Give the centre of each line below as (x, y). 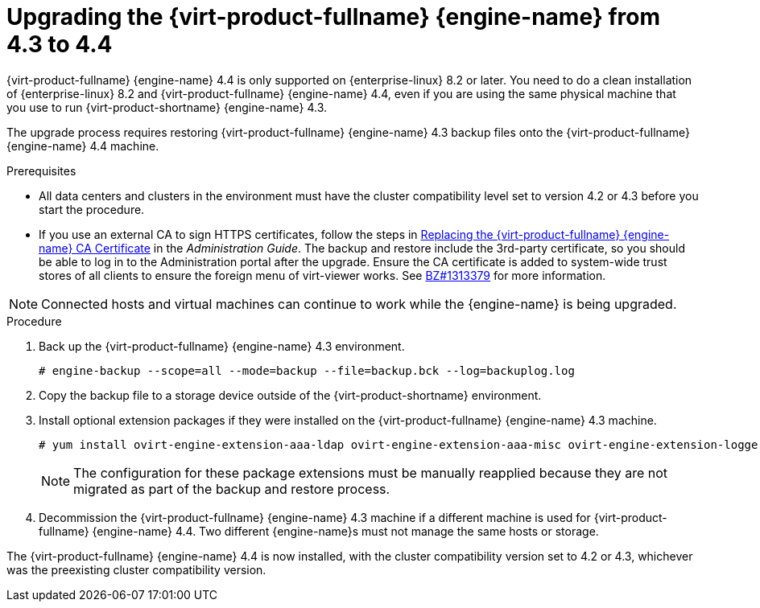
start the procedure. (92, 209)
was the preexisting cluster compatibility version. (136, 569)
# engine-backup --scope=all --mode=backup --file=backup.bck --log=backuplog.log (307, 370)
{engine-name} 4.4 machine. (83, 146)
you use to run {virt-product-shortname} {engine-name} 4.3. (167, 107)
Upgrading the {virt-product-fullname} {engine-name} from (334, 17)
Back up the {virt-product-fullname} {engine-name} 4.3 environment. (222, 346)
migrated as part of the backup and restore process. (232, 489)
